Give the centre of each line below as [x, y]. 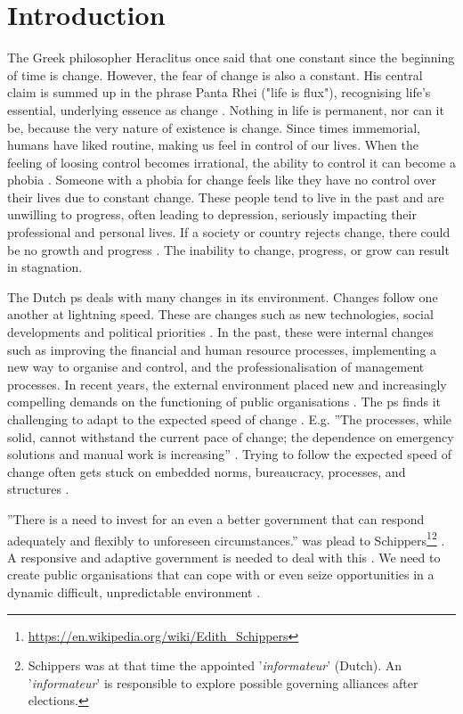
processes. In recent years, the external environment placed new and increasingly [227, 384]
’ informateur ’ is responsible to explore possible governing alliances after [223, 682]
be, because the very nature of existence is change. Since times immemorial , [214, 127]
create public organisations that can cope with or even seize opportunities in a [221, 574]
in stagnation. [45, 267]
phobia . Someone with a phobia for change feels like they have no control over [222, 180]
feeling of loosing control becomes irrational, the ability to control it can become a [231, 162]
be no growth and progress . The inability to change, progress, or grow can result [228, 249]
